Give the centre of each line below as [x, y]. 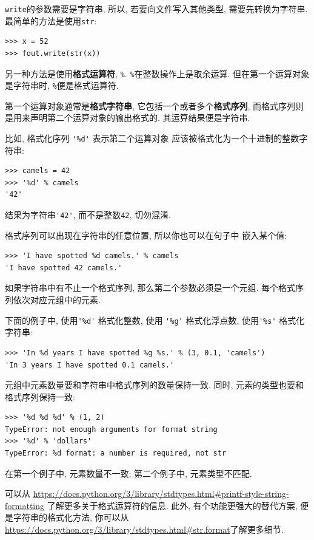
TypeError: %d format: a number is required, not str [116, 453]
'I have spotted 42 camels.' [64, 268]
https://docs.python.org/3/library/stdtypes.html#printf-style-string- [161, 494]
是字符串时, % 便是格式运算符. [62, 85]
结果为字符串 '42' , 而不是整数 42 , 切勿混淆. [88, 215]
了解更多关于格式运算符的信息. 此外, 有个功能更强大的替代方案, [172, 505]
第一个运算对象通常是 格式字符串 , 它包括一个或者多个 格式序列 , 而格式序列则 [155, 105]
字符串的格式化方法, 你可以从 [71, 517]
